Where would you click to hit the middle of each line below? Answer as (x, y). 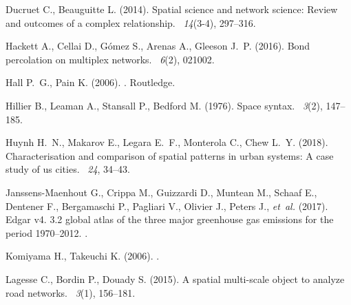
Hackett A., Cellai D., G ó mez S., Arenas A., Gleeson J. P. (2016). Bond (158, 46)
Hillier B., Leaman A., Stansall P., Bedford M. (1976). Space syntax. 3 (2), (164, 105)
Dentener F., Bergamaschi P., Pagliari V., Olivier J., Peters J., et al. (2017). (167, 206)
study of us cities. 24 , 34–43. (68, 169)
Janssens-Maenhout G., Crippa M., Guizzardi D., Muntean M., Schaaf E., (161, 192)
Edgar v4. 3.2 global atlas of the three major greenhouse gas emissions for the (170, 219)
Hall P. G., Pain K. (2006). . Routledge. (91, 82)
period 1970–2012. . (47, 232)
